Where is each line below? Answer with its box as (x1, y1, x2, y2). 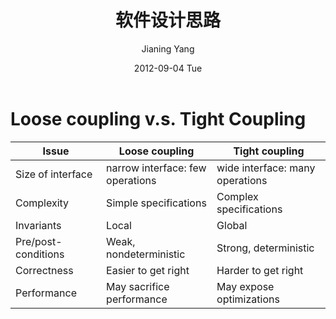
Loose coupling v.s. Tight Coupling (10, 107, 307, 130)
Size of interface (15, 167, 93, 181)
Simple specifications (106, 196, 207, 210)
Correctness (15, 263, 74, 277)
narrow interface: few (106, 161, 207, 175)
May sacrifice (106, 279, 170, 293)
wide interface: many (216, 161, 316, 175)
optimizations (216, 292, 280, 306)
